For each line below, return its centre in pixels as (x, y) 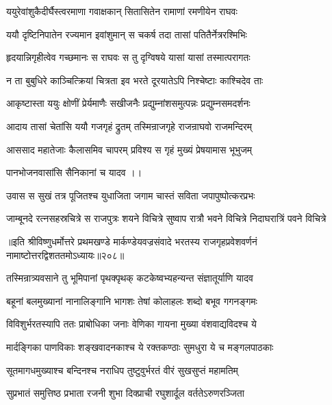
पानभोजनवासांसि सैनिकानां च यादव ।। (74, 172)
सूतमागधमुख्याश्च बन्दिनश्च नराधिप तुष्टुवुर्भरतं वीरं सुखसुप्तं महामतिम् (122, 370)
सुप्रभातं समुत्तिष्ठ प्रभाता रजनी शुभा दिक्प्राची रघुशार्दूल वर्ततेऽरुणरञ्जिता (125, 393)
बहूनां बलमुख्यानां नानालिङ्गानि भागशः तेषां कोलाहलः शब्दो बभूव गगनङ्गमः (132, 300)
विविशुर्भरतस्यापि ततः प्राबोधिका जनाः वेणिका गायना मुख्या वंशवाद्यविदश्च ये (131, 324)
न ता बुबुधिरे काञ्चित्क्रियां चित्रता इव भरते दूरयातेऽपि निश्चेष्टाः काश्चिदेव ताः (135, 80)
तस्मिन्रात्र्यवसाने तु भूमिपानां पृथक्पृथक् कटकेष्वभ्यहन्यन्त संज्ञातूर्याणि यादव (130, 278)
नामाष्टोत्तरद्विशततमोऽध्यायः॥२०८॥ (65, 255)
